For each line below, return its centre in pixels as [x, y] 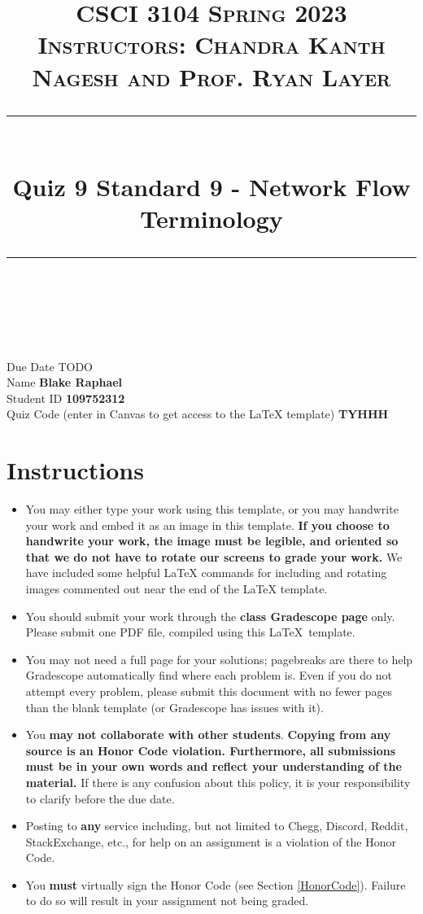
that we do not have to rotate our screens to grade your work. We [214, 556]
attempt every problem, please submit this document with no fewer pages [209, 691]
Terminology [211, 219]
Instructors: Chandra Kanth [211, 44]
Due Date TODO [50, 366]
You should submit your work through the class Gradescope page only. [210, 616]
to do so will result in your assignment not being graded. [167, 901]
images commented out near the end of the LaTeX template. [177, 588]
